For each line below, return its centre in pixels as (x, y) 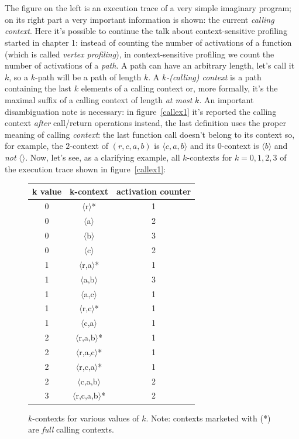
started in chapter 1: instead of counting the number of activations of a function (148, 42)
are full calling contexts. (71, 429)
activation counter (154, 191)
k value (47, 191)
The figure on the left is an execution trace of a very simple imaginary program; (148, 8)
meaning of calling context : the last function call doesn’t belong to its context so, (150, 134)
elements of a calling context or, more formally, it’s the (179, 88)
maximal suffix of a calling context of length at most (99, 99)
